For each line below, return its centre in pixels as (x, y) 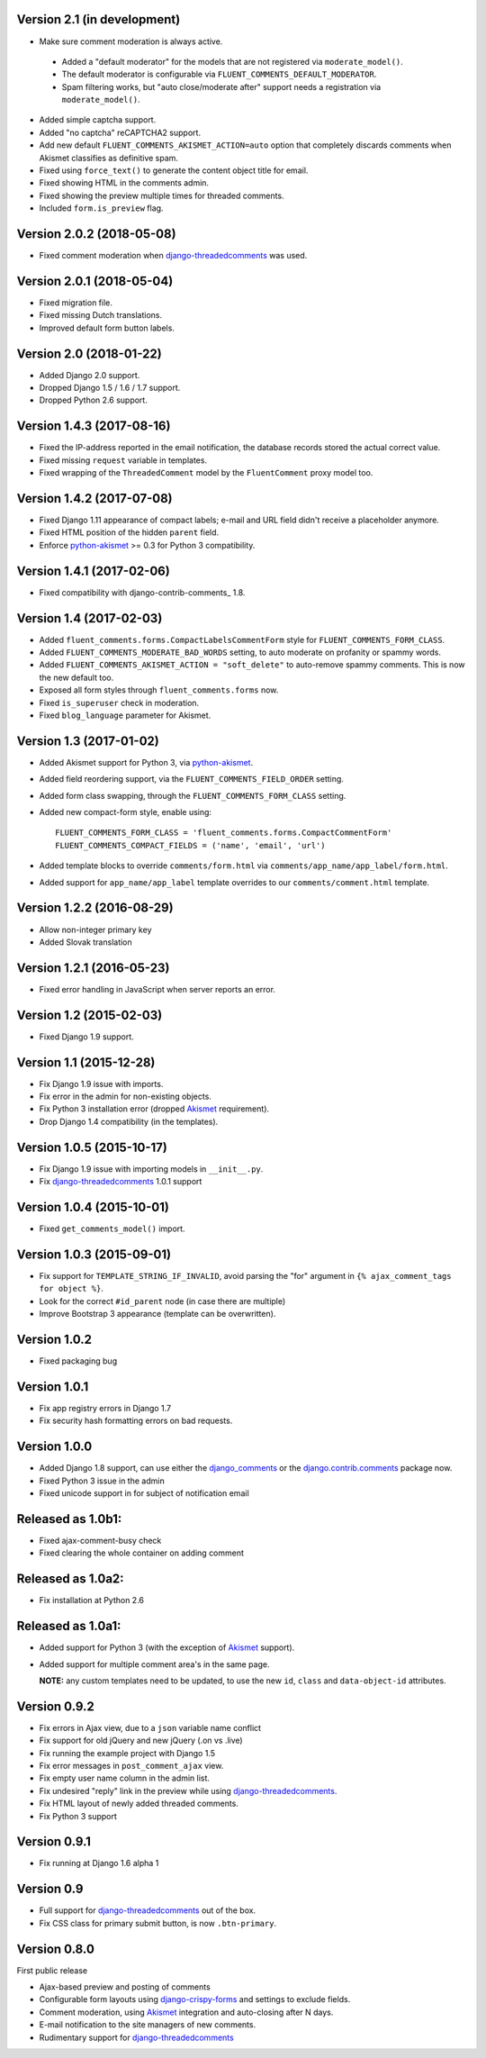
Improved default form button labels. (107, 328)
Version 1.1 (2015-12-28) (86, 1062)
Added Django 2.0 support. (90, 375)
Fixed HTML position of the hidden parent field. (129, 532)
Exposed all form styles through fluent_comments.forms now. (159, 690)
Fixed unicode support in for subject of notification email (144, 1493)
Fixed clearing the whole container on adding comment (142, 1553)
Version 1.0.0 (54, 1447)
